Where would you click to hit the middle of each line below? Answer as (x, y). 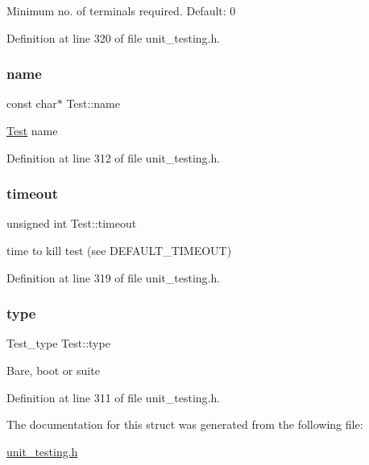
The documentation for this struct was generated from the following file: (185, 424)
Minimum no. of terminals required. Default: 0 (121, 10)
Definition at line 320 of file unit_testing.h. (114, 37)
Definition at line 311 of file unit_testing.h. (114, 397)
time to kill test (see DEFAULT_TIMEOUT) (119, 250)
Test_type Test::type (58, 343)
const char (32, 103)
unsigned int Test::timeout (72, 223)
